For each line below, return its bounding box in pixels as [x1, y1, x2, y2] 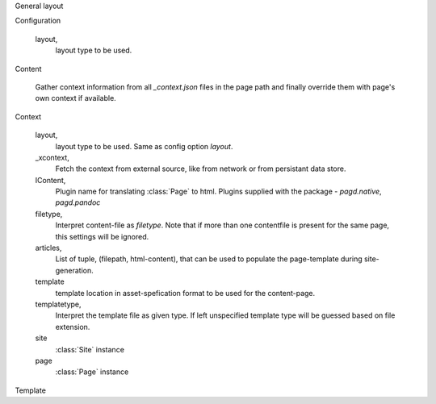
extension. [55, 322, 90, 331]
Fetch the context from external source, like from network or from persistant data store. [55, 164, 346, 173]
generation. [55, 265, 94, 275]
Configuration [15, 16, 61, 26]
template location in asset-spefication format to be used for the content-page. [55, 288, 316, 298]
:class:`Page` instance [55, 367, 129, 377]
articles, [35, 243, 62, 253]
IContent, [35, 175, 66, 185]
